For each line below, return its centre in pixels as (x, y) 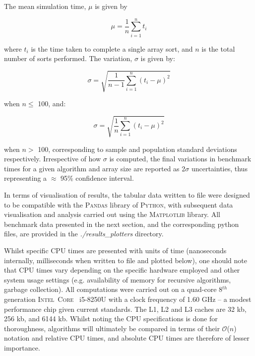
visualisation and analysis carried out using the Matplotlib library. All (112, 214)
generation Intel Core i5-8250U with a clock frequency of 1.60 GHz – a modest (128, 299)
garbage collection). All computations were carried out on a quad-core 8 (113, 289)
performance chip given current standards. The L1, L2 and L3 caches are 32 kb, (125, 309)
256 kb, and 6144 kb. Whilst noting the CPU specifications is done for (111, 319)
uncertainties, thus (219, 168)
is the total (218, 48)
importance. (22, 347)
